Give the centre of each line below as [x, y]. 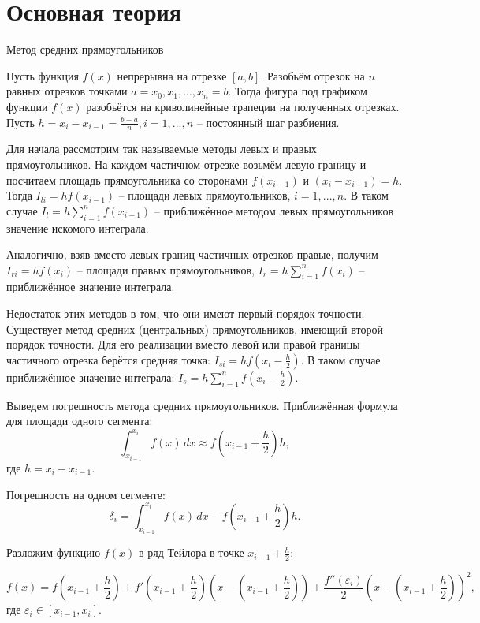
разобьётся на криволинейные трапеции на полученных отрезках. [243, 106]
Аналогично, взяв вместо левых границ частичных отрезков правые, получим [192, 254]
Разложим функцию [54, 552]
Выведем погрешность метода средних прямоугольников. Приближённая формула [202, 405]
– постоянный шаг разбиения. [268, 122]
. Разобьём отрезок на [313, 75]
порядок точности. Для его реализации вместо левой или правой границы [183, 344]
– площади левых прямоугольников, [205, 195]
